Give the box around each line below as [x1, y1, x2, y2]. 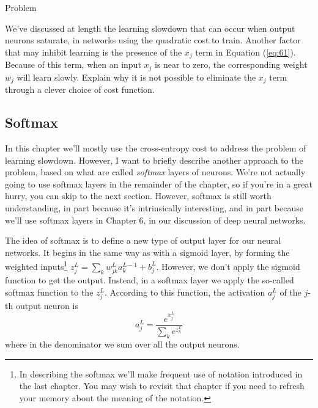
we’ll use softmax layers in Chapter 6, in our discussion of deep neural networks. [5, 213, 306, 226]
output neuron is [15, 299, 78, 311]
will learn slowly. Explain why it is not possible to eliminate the [17, 70, 256, 83]
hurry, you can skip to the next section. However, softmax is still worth [5, 189, 272, 202]
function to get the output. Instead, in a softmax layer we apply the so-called [5, 274, 294, 286]
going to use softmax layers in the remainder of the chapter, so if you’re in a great [5, 177, 312, 190]
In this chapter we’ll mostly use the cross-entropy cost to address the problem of [5, 141, 306, 154]
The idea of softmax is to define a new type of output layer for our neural [5, 234, 281, 247]
